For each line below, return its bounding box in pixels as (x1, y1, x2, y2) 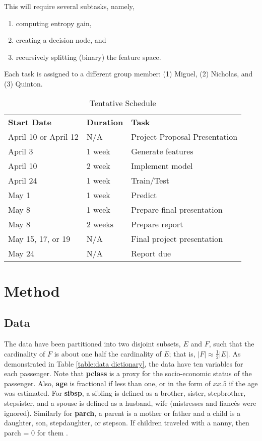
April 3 (8, 145, 33, 157)
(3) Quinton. (4, 78, 43, 89)
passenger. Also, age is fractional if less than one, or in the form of (4, 378, 211, 388)
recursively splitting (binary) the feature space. (16, 51, 161, 62)
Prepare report (131, 218, 183, 230)
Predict (131, 189, 157, 201)
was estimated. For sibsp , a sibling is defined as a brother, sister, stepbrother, (4, 388, 246, 398)
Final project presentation (131, 232, 223, 244)
